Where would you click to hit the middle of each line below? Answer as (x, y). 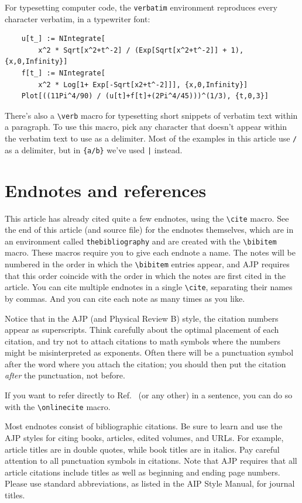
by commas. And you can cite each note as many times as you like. (125, 298)
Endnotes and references (106, 190)
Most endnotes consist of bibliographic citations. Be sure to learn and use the (144, 426)
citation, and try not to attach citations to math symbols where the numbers (143, 341)
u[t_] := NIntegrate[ (63, 39)
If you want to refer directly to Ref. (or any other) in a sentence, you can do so (149, 395)
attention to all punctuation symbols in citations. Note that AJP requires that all (151, 461)
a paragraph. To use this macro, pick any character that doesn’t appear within (146, 127)
